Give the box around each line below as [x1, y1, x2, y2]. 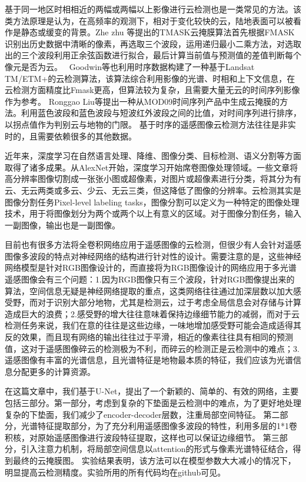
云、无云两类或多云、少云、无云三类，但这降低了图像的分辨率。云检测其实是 [5, 184, 301, 196]
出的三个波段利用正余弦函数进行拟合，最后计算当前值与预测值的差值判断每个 [5, 49, 301, 61]
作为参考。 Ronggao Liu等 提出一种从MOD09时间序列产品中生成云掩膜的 [5, 95, 280, 107]
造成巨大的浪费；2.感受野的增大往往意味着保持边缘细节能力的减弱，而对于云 [5, 307, 300, 320]
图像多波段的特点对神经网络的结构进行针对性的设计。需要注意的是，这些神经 [5, 250, 301, 262]
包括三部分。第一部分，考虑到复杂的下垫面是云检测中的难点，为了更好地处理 [5, 397, 301, 408]
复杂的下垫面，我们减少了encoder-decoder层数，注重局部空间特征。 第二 [5, 408, 280, 420]
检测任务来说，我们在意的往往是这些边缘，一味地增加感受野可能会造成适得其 [5, 319, 301, 331]
